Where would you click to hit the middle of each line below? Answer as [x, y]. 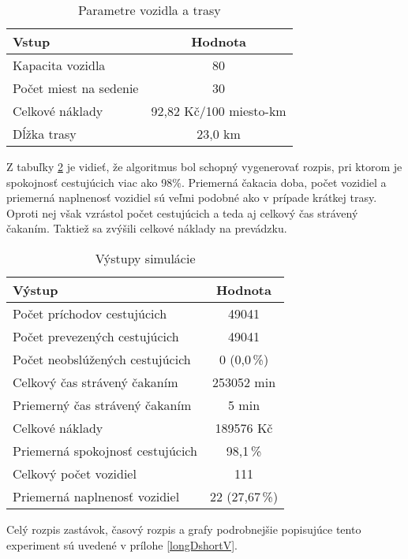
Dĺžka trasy [45, 134]
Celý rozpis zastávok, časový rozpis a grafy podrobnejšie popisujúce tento [184, 529]
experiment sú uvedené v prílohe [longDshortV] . [122, 544]
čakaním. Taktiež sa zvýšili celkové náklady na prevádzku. [147, 228]
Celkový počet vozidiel [75, 473]
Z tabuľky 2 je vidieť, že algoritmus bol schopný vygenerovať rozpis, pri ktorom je [204, 166]
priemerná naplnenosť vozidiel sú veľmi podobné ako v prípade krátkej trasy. [192, 198]
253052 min [244, 382]
